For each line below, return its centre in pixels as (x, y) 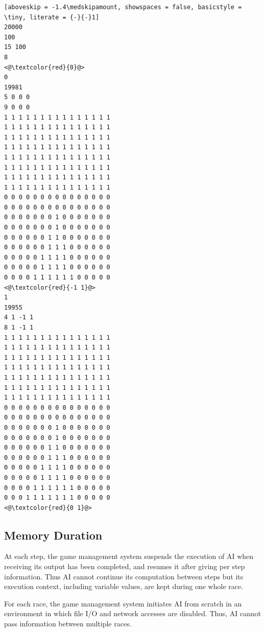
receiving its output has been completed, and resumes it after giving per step (125, 566)
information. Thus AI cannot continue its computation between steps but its (124, 576)
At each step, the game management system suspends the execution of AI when (129, 556)
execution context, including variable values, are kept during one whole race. (124, 586)
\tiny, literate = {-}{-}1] (52, 17)
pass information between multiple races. (68, 624)
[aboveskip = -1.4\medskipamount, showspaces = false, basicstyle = (123, 7)
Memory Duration (53, 535)
